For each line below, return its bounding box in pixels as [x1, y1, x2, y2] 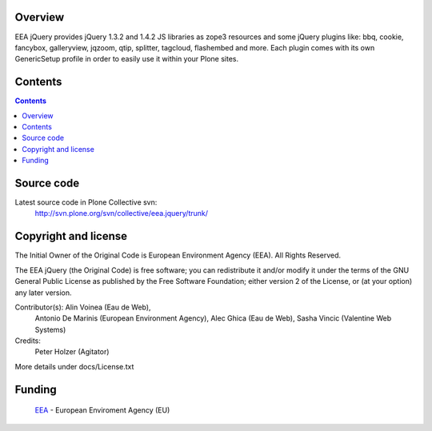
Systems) [34, 325, 66, 334]
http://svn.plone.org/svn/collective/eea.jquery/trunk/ [34, 209, 208, 218]
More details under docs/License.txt [14, 361, 134, 371]
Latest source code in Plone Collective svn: [14, 198, 158, 207]
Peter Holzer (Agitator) [34, 347, 110, 357]
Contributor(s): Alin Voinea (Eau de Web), [14, 302, 151, 312]
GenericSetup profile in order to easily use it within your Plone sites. [14, 54, 239, 64]
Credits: [14, 336, 42, 345]
